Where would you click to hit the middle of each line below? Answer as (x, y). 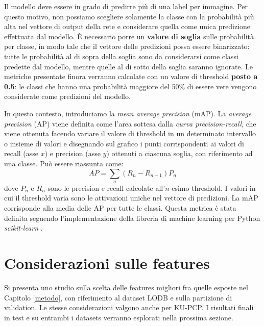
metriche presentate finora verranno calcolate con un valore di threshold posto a (131, 76)
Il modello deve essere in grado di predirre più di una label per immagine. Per (126, 6)
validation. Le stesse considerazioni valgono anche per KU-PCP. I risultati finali (129, 307)
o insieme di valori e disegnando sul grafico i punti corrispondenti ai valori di (124, 143)
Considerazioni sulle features (107, 263)
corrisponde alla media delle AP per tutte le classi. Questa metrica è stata (120, 208)
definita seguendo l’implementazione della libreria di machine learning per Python (132, 218)
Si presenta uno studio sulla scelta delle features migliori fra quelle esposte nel (126, 287)
